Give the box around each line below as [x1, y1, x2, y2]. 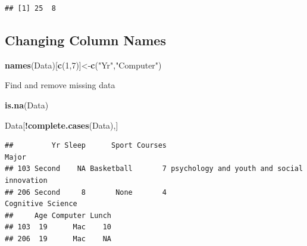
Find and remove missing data [5, 79, 115, 91]
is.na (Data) [5, 98, 49, 111]
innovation [5, 176, 48, 185]
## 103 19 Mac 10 [5, 223, 111, 232]
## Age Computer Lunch [5, 211, 111, 220]
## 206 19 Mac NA [5, 234, 111, 243]
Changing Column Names [5, 30, 166, 49]
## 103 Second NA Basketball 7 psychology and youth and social [5, 164, 303, 173]
